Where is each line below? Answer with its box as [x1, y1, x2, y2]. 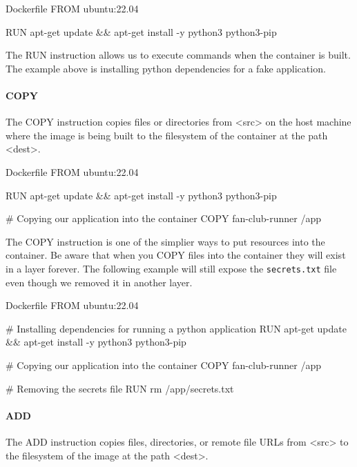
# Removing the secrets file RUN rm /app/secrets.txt [6, 381, 234, 395]
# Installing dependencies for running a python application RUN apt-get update [6, 321, 347, 335]
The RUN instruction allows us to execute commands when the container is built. [6, 48, 351, 62]
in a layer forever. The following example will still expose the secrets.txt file [6, 261, 337, 275]
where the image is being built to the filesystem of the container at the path [6, 128, 328, 142]
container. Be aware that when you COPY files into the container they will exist [6, 248, 346, 262]
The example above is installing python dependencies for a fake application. [6, 61, 326, 75]
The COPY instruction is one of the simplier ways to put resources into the [6, 234, 325, 248]
